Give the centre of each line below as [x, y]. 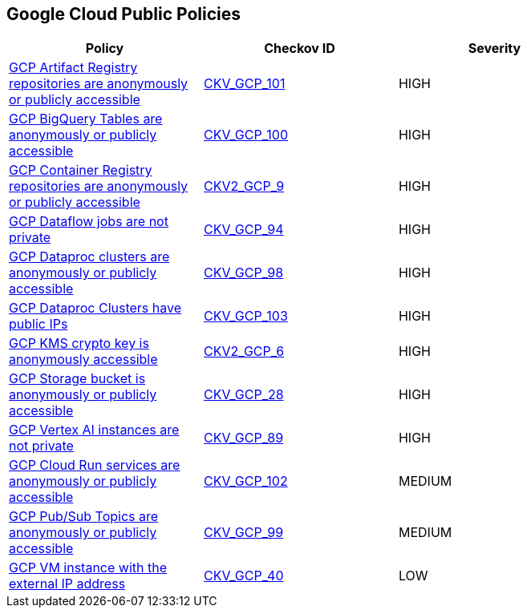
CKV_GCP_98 [243, 273]
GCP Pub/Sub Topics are [84, 517]
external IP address [67, 584]
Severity [495, 48]
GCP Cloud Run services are [95, 465]
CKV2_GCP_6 [244, 351]
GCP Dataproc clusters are [89, 257]
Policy [105, 48]
